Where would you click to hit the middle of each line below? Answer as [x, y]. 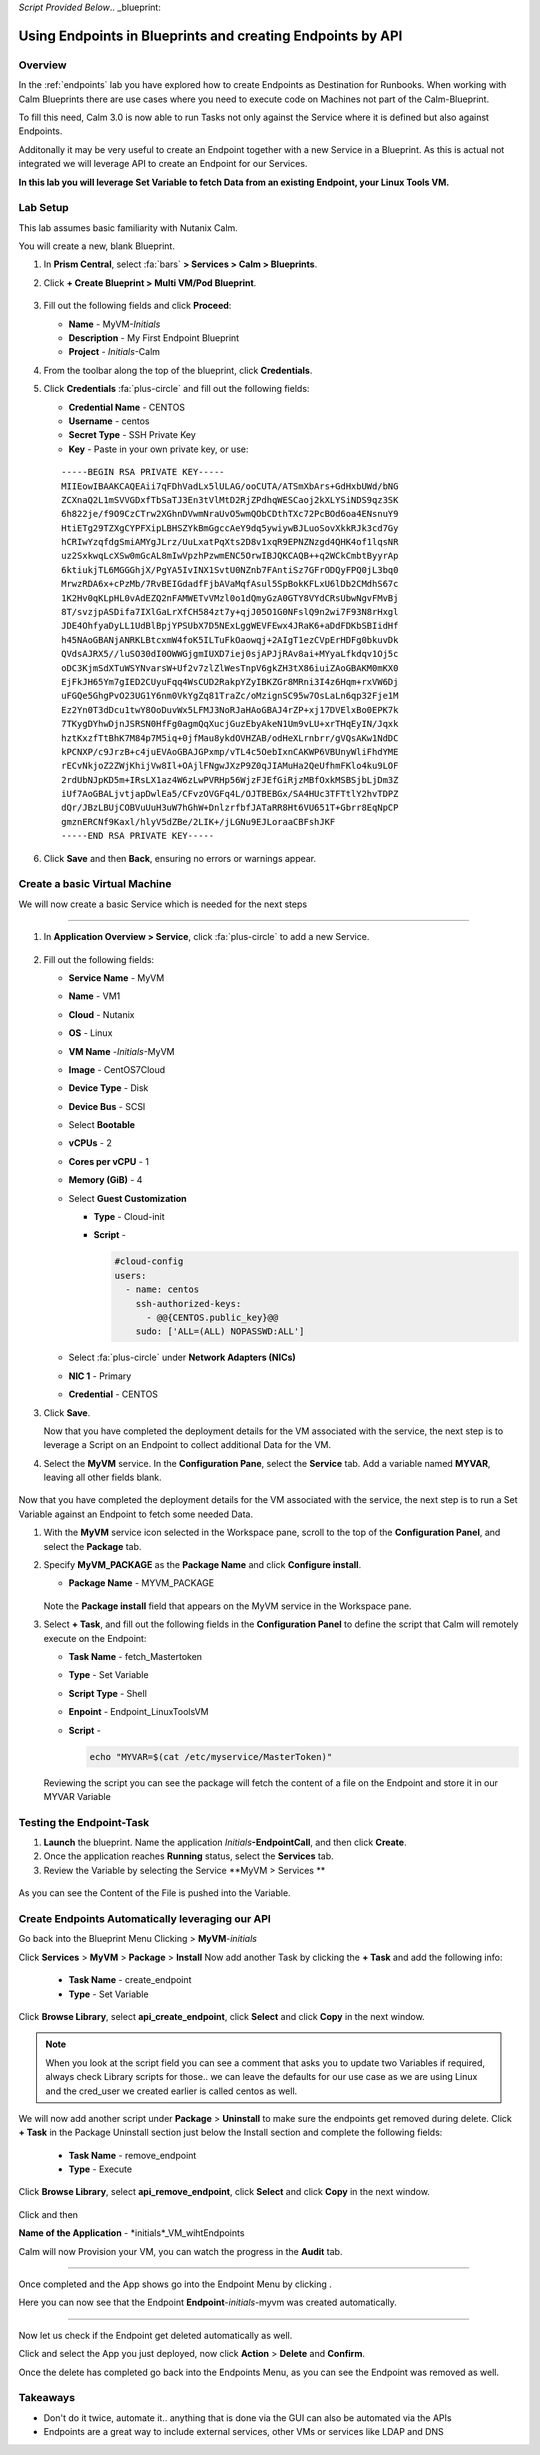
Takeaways [46, 2398]
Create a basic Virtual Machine [95, 884]
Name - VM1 [94, 996]
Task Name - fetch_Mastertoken [135, 1656]
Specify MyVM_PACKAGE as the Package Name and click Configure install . [202, 1565]
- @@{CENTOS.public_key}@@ [212, 1317]
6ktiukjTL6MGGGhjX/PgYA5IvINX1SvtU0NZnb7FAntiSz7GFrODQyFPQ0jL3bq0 [230, 569]
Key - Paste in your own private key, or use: [158, 449]
